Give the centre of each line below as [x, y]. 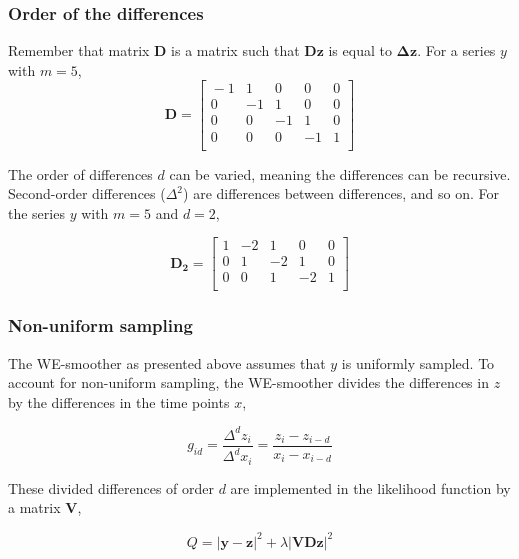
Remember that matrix [79, 50]
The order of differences [80, 173]
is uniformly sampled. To [418, 362]
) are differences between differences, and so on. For [341, 193]
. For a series [456, 50]
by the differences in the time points [119, 401]
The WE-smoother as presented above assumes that [167, 362]
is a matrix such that [235, 50]
